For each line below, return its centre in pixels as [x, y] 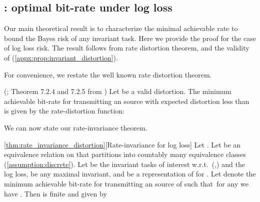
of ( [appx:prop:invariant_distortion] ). [61, 57]
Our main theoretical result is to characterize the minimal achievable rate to [121, 28]
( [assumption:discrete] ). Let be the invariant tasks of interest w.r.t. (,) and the [124, 164]
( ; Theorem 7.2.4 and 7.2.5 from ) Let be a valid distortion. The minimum [118, 91]
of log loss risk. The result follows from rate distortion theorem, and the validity [127, 48]
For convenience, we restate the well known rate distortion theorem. [108, 74]
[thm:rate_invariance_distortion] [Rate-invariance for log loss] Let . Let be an [122, 144]
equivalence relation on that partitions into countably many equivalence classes [125, 154]
